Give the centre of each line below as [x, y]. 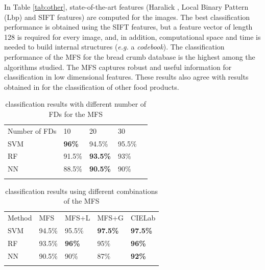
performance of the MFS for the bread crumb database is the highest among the [130, 56]
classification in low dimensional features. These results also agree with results [126, 77]
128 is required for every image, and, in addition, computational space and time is [132, 36]
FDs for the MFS [76, 114]
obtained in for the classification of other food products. [92, 87]
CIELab [143, 218]
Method [20, 218]
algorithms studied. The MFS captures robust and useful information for [118, 67]
